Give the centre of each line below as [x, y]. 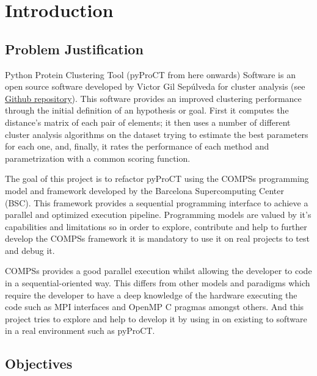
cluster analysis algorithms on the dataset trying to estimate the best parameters [157, 134]
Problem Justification [74, 49]
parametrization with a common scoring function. [98, 158]
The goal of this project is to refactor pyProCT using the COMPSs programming [157, 179]
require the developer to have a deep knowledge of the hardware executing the [151, 295]
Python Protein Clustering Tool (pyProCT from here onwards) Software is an [150, 74]
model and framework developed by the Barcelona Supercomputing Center [144, 190]
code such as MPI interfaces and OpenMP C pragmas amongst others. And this [155, 307]
